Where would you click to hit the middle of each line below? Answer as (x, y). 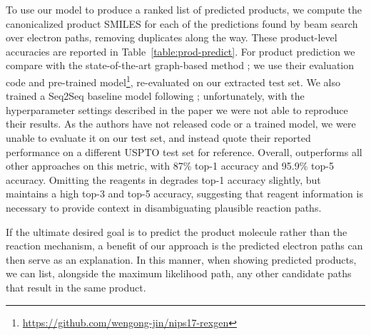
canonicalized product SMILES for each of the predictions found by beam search (182, 23)
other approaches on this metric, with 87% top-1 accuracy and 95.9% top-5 (170, 166)
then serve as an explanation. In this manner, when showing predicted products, (181, 259)
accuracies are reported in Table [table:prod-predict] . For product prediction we (181, 51)
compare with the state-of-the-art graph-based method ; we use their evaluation (180, 65)
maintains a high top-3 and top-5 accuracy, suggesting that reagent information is (184, 194)
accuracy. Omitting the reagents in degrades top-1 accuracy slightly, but (163, 179)
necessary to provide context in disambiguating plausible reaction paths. (164, 207)
